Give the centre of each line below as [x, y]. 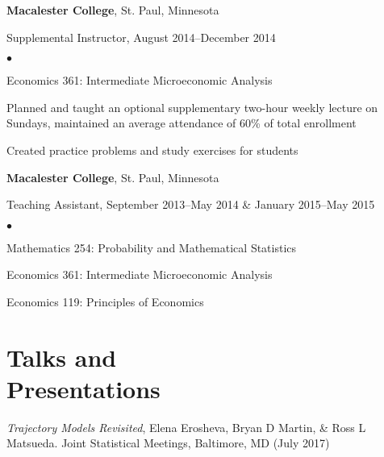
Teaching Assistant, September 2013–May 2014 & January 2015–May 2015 [191, 204]
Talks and [62, 357]
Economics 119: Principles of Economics [105, 301]
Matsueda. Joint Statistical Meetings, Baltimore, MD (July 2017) [168, 443]
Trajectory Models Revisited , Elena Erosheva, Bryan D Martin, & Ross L [186, 427]
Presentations [83, 388]
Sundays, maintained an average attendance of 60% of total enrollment [182, 123]
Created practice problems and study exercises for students [152, 150]
